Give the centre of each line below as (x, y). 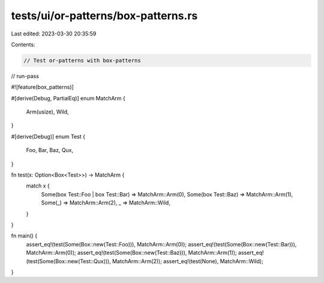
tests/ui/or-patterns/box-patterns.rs (104, 16)
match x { (38, 186)
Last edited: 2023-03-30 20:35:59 (54, 34)
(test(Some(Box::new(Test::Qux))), (68, 261)
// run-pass (25, 76)
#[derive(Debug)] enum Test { (48, 136)
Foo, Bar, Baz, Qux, (50, 150)
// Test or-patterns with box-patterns (82, 60)
